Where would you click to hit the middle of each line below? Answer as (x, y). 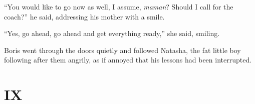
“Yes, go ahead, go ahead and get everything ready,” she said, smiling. (112, 33)
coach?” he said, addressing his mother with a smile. (84, 16)
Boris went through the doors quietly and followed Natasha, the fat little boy (122, 50)
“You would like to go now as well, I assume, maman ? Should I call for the (119, 6)
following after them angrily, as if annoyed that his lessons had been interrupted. (128, 60)
